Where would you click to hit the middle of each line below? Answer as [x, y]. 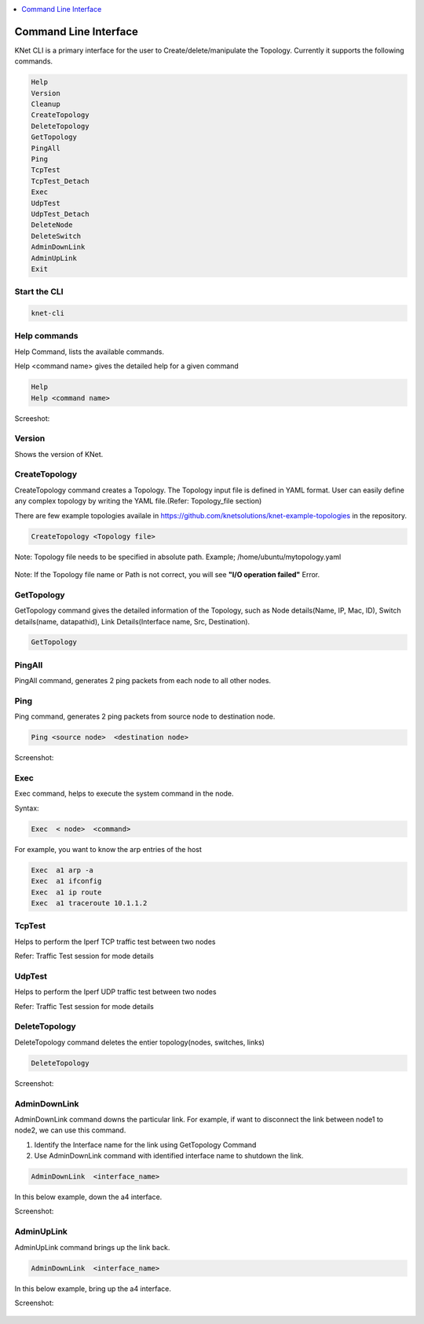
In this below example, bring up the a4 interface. [93, 1289]
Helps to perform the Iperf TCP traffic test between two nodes [115, 942]
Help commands [46, 336]
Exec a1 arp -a [62, 870]
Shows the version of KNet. [59, 454]
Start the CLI [39, 292]
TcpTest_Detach [60, 181]
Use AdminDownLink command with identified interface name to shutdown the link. [169, 1156]
